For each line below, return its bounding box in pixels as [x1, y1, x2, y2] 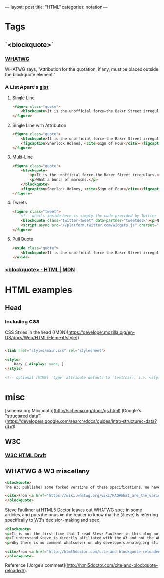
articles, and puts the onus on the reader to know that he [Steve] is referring [5, 512, 158, 518]
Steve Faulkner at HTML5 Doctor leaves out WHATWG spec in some [5, 507, 143, 513]
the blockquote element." [5, 71, 56, 77]
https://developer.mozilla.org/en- [68, 329, 135, 335]
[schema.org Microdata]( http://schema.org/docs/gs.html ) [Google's [5, 407, 142, 413]
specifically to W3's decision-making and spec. [5, 517, 101, 523]
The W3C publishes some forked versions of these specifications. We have [5, 485, 161, 490]
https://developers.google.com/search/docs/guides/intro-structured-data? [6, 418, 157, 424]
